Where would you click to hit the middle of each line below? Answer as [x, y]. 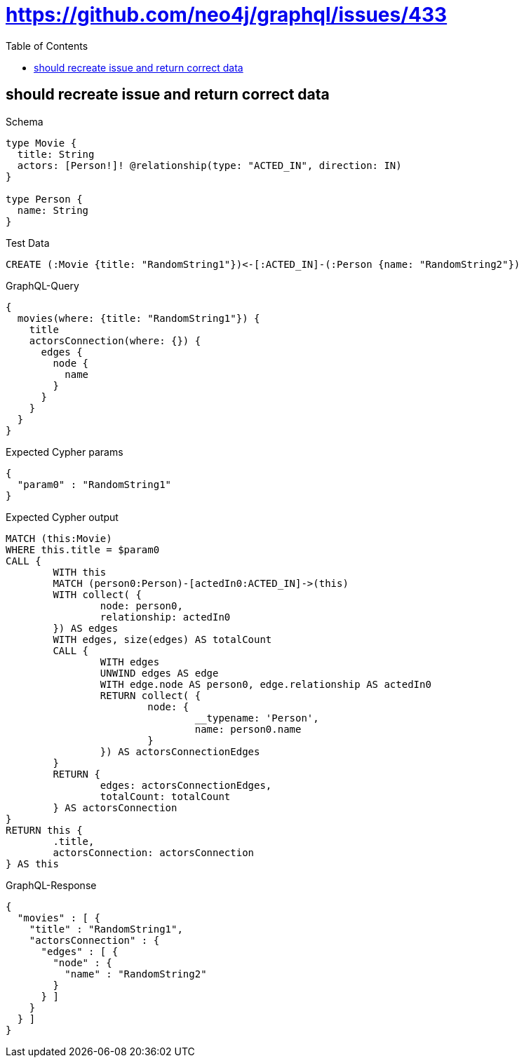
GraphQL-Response [51, 885]
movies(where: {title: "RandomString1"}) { [139, 318]
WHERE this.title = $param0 [83, 549]
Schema [25, 121]
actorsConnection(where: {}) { [115, 340]
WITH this [80, 572]
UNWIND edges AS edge [159, 673]
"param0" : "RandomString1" [94, 484]
